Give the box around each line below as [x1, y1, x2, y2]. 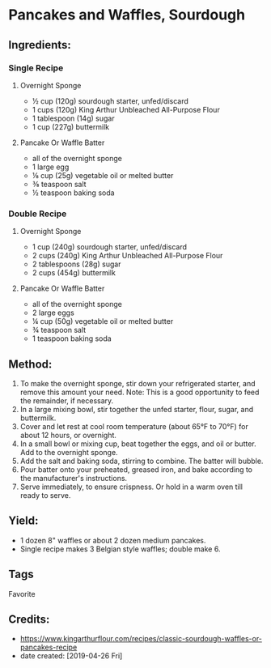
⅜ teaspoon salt [32, 179, 87, 189]
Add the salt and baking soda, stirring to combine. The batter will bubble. [19, 456, 264, 466]
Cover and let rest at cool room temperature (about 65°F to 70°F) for [19, 421, 248, 431]
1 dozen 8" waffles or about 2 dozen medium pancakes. [19, 535, 206, 545]
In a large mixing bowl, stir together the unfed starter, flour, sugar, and [19, 404, 254, 414]
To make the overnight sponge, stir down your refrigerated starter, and [19, 378, 256, 388]
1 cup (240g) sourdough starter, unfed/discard [32, 242, 188, 252]
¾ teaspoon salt [32, 325, 87, 335]
